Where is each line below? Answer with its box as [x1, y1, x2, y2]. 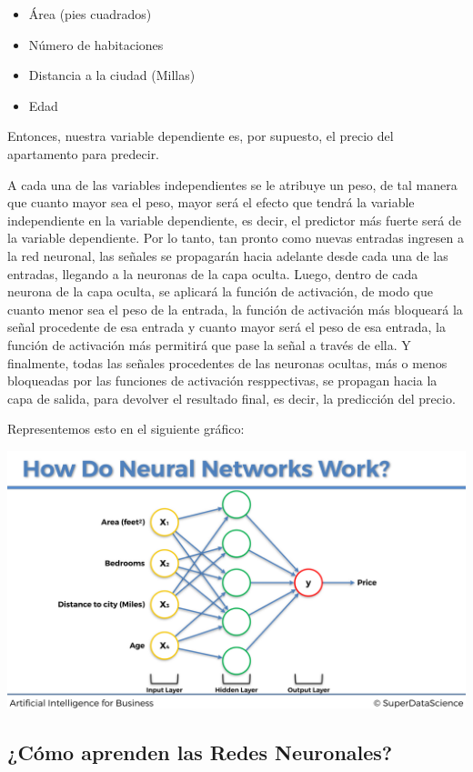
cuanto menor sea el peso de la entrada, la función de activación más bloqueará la [7, 299, 463, 318]
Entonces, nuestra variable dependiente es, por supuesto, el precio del [7, 126, 394, 145]
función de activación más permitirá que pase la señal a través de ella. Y [7, 335, 411, 354]
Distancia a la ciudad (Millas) [28, 65, 196, 85]
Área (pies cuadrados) [28, 5, 152, 23]
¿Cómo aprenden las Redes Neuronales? [7, 738, 393, 767]
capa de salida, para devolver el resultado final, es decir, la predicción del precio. [7, 388, 456, 407]
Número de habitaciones [28, 35, 164, 54]
